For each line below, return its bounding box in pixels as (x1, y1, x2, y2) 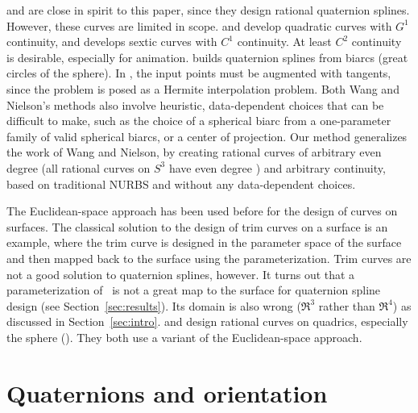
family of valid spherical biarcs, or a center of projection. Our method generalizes (6, 127, 408, 144)
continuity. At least (237, 33, 332, 50)
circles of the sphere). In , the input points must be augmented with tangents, (6, 65, 391, 81)
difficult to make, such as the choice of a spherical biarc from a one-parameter (6, 112, 391, 129)
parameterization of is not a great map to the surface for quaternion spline (6, 282, 381, 298)
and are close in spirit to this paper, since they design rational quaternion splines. (6, 2, 410, 18)
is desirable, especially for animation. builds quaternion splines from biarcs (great (6, 48, 408, 65)
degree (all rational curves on (6, 159, 151, 176)
